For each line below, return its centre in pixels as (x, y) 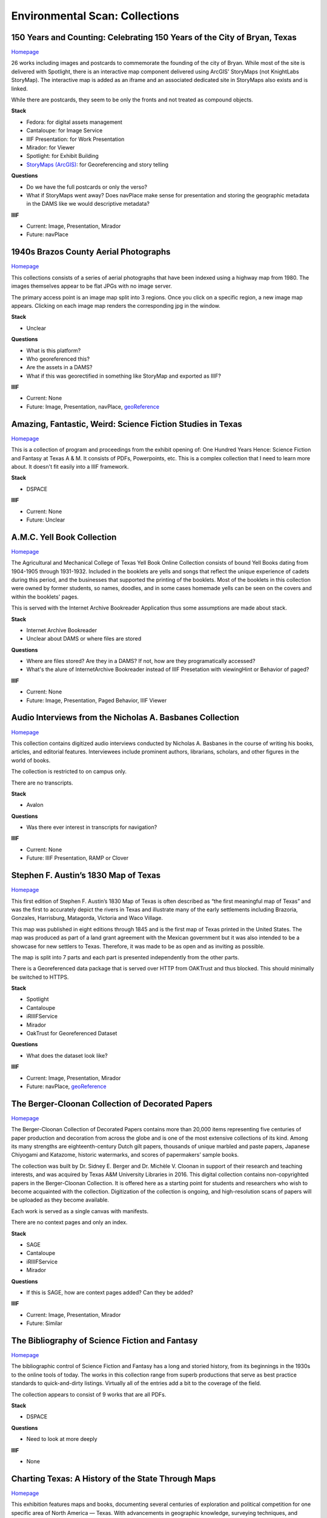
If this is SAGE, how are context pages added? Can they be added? (110, 1292)
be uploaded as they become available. (60, 1200)
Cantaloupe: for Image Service (64, 131)
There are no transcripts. (42, 783)
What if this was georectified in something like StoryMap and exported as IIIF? (124, 376)
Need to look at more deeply (62, 1439)
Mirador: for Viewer (51, 147)
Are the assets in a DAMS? (59, 367)
